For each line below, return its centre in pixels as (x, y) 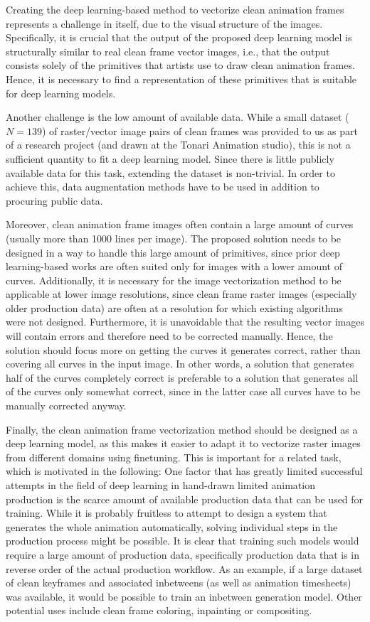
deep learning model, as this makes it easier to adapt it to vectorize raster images (183, 443)
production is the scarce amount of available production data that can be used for (185, 499)
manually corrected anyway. (66, 406)
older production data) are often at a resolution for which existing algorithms (174, 307)
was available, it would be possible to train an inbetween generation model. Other (184, 596)
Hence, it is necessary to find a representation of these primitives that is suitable (181, 79)
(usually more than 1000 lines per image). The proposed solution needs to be (174, 238)
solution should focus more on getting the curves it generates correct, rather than (183, 349)
